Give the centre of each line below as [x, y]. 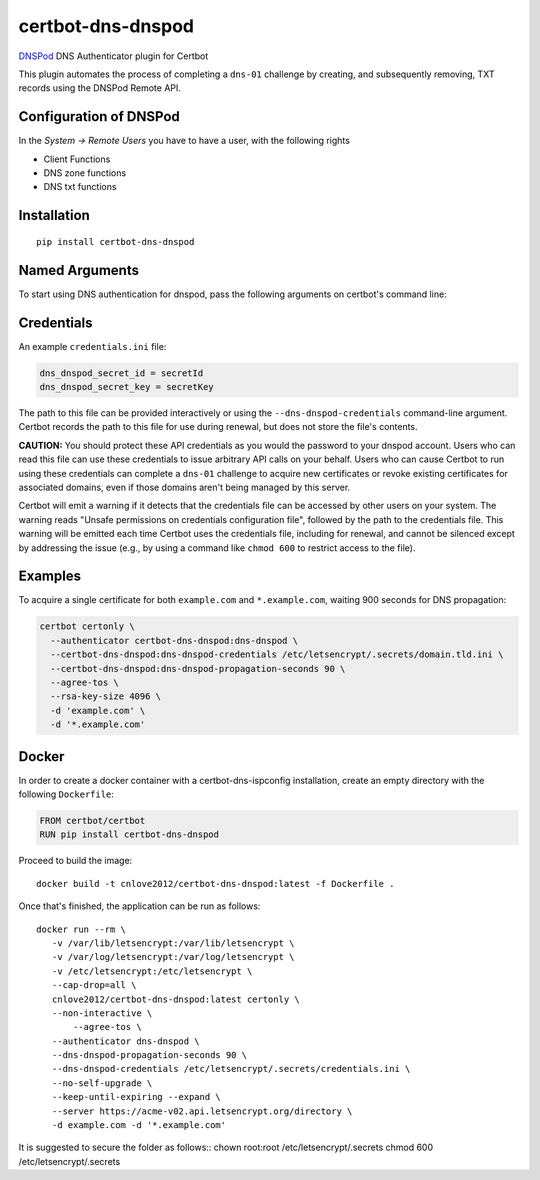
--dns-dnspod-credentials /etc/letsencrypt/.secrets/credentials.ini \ [231, 1069]
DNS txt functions [80, 187]
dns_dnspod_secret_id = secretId [121, 373]
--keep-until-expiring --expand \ [136, 1097]
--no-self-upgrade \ [102, 1083]
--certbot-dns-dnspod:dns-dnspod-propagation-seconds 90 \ [198, 668]
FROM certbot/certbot [92, 820]
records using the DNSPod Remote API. [100, 88]
